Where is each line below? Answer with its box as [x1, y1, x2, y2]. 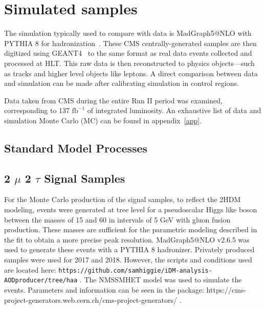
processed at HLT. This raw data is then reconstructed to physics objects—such [4, 57, 255, 68]
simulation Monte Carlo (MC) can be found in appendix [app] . [4, 115, 202, 125]
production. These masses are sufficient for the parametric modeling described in [4, 224, 257, 235]
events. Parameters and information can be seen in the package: [4, 284, 204, 295]
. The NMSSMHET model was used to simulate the [79, 274, 242, 285]
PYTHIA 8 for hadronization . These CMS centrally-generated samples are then [4, 37, 257, 48]
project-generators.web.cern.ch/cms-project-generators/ [4, 294, 178, 305]
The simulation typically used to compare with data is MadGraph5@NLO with [4, 28, 252, 38]
